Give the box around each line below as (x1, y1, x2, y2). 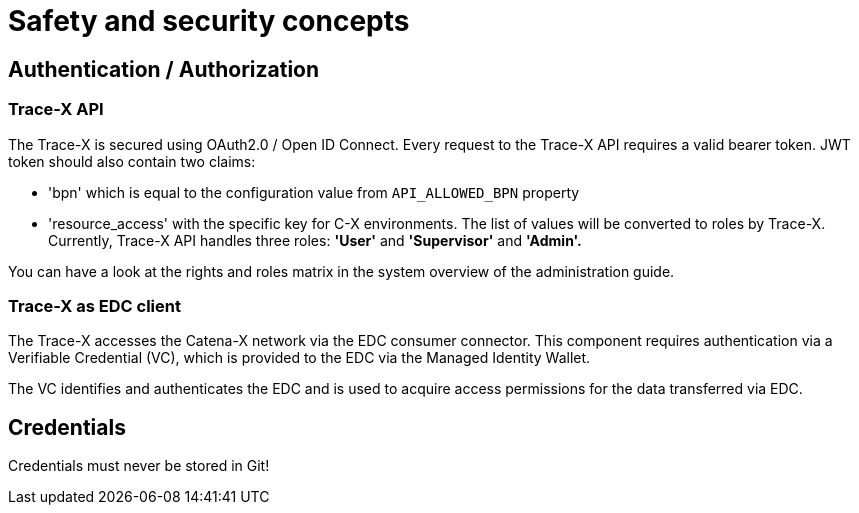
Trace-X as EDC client (8, 295, 181, 316)
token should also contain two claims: (8, 152, 256, 170)
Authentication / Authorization (8, 56, 320, 82)
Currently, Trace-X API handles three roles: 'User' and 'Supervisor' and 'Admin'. (48, 231, 582, 249)
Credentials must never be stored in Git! (8, 457, 270, 475)
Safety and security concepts (8, 4, 410, 38)
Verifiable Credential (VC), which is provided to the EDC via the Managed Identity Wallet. (8, 349, 591, 367)
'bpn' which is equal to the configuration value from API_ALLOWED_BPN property (48, 183, 580, 201)
